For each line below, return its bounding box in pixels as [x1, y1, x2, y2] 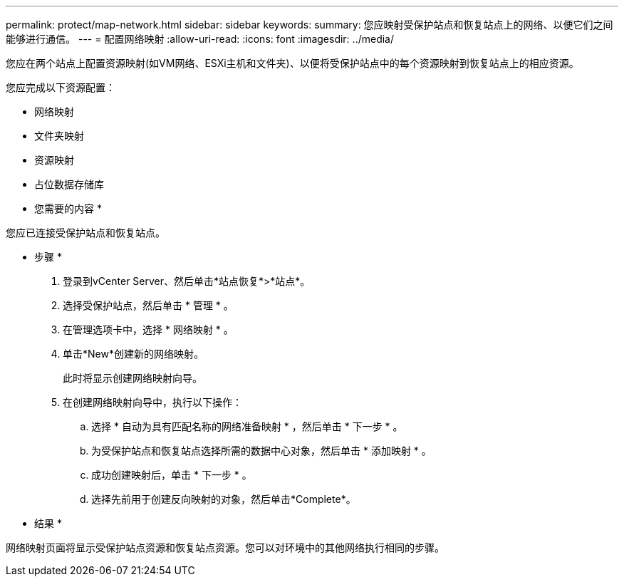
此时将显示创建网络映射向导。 [63, 372, 202, 384]
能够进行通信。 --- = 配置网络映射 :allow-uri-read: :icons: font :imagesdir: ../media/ [6, 33, 395, 45]
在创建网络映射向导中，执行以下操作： [63, 396, 242, 408]
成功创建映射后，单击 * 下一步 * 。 [91, 469, 252, 481]
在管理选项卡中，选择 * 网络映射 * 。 [63, 323, 234, 336]
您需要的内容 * [34, 202, 102, 214]
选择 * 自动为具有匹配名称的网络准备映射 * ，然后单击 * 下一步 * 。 [91, 420, 403, 432]
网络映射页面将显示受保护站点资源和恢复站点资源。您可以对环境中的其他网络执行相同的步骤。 [6, 541, 444, 554]
